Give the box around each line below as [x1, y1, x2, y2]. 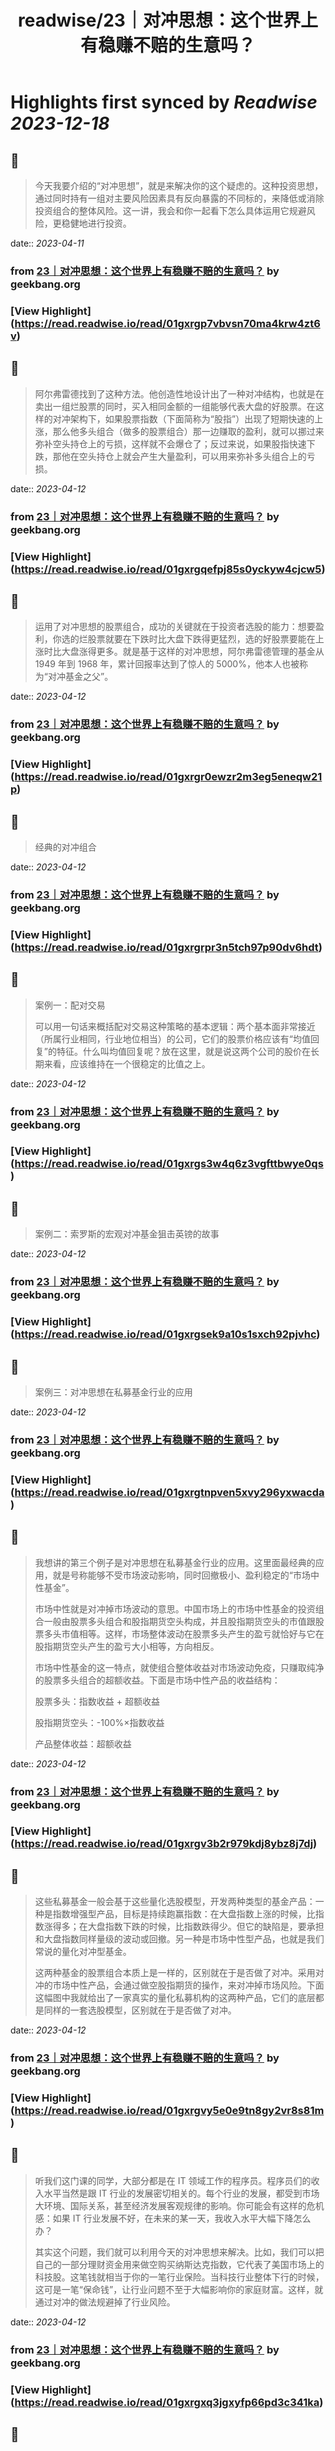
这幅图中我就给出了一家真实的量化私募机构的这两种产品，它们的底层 [34, 1992, 316, 2004]
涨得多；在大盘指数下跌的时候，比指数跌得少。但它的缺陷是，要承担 [43, 1921, 325, 1933]
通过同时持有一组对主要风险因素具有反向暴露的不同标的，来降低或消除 [34, 192, 325, 204]
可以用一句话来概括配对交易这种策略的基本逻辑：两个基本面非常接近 [34, 1020, 316, 1032]
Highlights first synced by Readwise [10, 91, 318, 114]
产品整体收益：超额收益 [34, 1737, 132, 1750]
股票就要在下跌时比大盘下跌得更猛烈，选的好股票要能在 [87, 633, 316, 645]
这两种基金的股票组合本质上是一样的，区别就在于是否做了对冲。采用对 [34, 1967, 325, 1979]
